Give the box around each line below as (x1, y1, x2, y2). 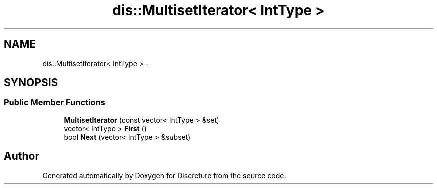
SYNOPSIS (4, 76, 58, 89)
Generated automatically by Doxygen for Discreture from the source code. (42, 171, 286, 180)
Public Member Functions (4, 97, 105, 108)
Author (4, 150, 39, 163)
